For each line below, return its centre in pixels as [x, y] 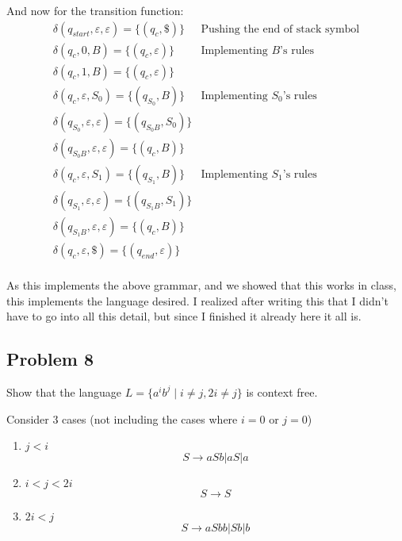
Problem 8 [50, 359]
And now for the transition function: [95, 10]
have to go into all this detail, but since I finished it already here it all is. [184, 316]
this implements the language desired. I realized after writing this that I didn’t [197, 300]
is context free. [282, 391]
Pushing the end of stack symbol [280, 29]
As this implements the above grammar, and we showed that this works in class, [201, 284]
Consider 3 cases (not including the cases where [122, 418]
